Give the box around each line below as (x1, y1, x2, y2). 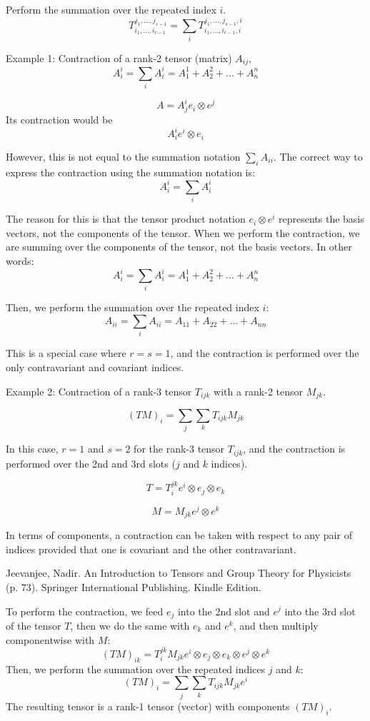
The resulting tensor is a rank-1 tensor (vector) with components (6, 698, 290, 713)
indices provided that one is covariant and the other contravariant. (6, 541, 296, 556)
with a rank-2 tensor (214, 383, 304, 398)
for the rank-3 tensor (134, 441, 225, 456)
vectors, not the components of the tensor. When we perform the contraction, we (6, 225, 360, 240)
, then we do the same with (70, 618, 190, 633)
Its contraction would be (6, 112, 113, 127)
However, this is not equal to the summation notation (6, 149, 241, 164)
